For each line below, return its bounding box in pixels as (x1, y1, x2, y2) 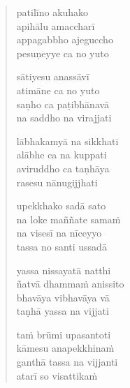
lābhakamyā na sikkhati (16, 133, 119, 148)
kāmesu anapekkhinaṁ (16, 341, 115, 355)
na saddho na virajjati (16, 110, 112, 125)
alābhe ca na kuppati (16, 147, 107, 162)
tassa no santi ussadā (16, 239, 107, 253)
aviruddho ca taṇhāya (16, 161, 110, 175)
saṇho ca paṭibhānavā (16, 96, 110, 111)
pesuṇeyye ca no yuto (16, 45, 109, 60)
